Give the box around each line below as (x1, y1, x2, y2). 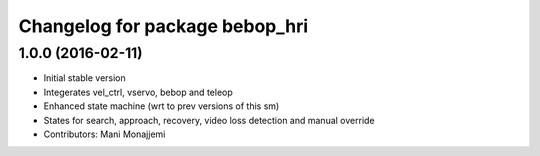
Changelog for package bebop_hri (18, 15, 309, 37)
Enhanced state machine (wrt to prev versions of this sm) (43, 100, 280, 112)
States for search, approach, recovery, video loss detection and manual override (43, 114, 375, 126)
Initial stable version (43, 72, 127, 84)
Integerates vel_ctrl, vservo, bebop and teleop (43, 86, 234, 98)
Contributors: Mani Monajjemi (43, 128, 166, 140)
